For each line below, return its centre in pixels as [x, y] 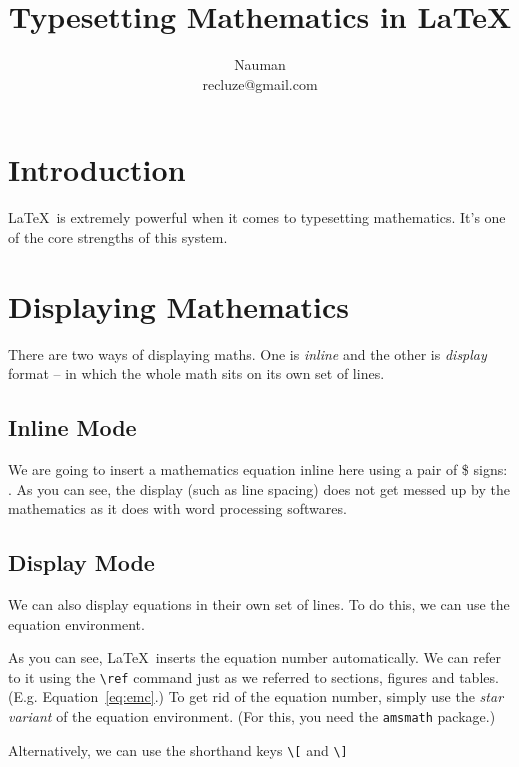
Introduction [97, 169]
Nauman [260, 64]
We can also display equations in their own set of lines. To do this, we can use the [259, 603]
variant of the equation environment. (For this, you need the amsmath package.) [252, 715]
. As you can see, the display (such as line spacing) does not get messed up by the [259, 488]
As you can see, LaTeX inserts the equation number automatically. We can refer [254, 657]
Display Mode [81, 562]
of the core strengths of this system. [118, 236]
